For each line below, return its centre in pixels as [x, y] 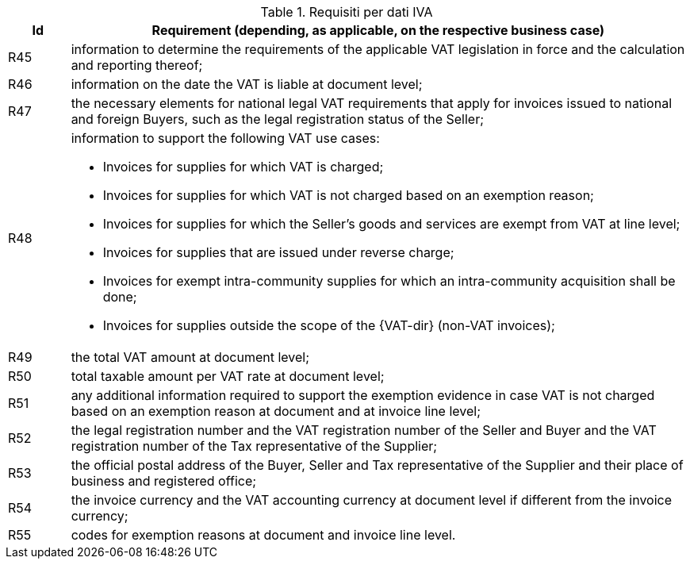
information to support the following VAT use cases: [225, 138]
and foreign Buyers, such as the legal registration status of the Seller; [278, 119]
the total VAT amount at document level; [190, 357]
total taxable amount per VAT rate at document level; [228, 376]
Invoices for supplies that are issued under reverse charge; [278, 252]
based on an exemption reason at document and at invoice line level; [276, 411]
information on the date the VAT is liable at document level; [247, 84]
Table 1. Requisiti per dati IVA [347, 12]
